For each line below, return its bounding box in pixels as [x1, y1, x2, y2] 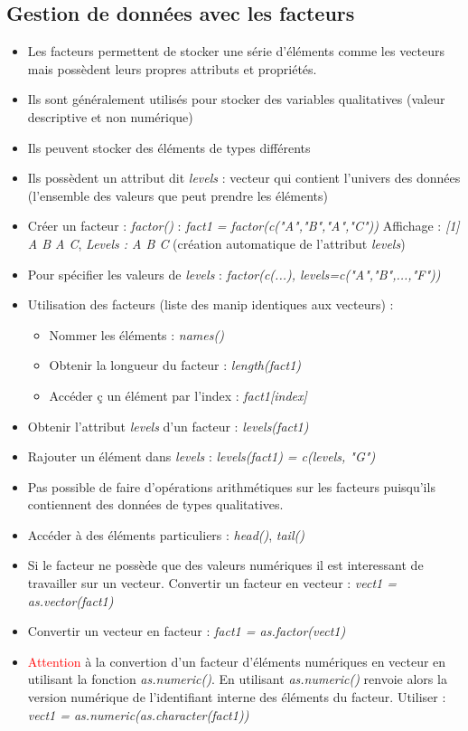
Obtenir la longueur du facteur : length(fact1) [49, 356, 302, 375]
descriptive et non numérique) [27, 107, 193, 126]
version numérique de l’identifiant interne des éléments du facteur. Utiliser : [27, 688, 446, 707]
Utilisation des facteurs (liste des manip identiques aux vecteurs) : [27, 295, 394, 314]
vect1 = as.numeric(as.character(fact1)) [27, 705, 249, 724]
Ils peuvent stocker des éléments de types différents [27, 138, 311, 157]
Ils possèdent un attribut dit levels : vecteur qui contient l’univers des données [27, 168, 461, 187]
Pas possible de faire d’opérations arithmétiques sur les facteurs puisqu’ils [27, 477, 435, 496]
